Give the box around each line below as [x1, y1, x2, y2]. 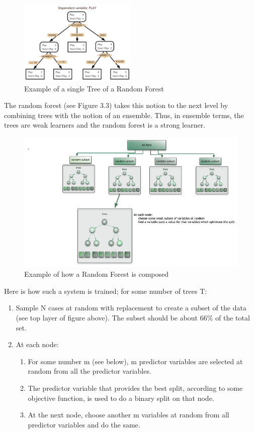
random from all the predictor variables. [28, 366, 151, 376]
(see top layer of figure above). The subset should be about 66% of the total [16, 312, 250, 322]
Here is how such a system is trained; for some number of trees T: [4, 285, 207, 296]
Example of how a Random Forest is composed [24, 269, 169, 279]
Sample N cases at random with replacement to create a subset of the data [16, 302, 246, 313]
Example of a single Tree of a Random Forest [24, 83, 164, 93]
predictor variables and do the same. [28, 419, 140, 429]
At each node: [16, 339, 59, 350]
